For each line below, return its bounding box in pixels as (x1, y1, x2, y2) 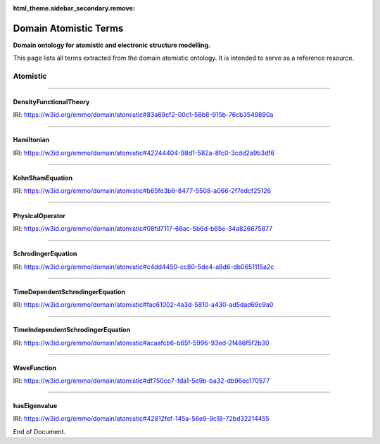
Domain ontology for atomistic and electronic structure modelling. (13, 41, 211, 49)
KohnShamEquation (13, 173, 73, 182)
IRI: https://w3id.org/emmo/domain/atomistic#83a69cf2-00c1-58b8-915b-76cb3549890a (13, 110, 274, 119)
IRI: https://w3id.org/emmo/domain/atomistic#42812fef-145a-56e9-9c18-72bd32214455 (13, 414, 270, 423)
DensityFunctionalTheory (13, 97, 90, 106)
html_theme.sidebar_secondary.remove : (13, 4, 135, 12)
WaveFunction (13, 363, 56, 372)
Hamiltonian (13, 136, 50, 144)
